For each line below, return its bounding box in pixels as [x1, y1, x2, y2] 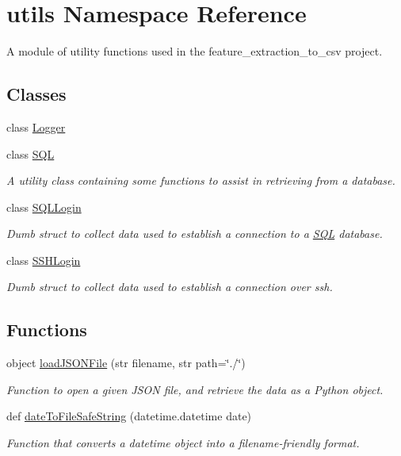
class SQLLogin [6, 198, 82, 215]
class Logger [6, 118, 66, 135]
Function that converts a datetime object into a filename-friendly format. [6, 435, 360, 451]
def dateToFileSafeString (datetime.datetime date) [6, 408, 252, 424]
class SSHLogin [6, 251, 81, 268]
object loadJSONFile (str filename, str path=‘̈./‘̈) [6, 354, 246, 371]
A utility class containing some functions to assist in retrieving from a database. [6, 172, 395, 189]
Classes [6, 82, 67, 106]
